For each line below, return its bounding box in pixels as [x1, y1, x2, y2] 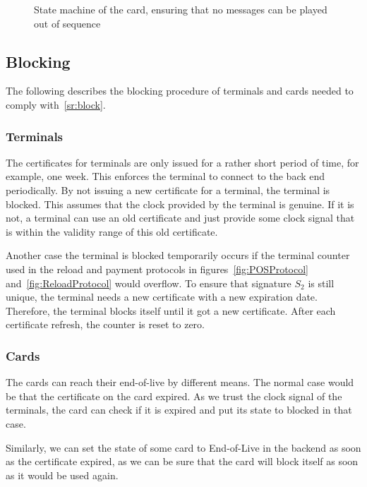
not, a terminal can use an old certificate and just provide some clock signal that [6, 210, 355, 225]
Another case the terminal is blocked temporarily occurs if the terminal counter [6, 248, 350, 263]
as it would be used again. [6, 467, 119, 482]
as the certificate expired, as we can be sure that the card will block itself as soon [6, 454, 359, 469]
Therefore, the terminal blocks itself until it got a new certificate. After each [6, 303, 336, 318]
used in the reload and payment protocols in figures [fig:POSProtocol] [6, 261, 309, 276]
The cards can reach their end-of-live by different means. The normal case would [6, 375, 354, 390]
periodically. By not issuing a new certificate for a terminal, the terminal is [6, 182, 330, 197]
